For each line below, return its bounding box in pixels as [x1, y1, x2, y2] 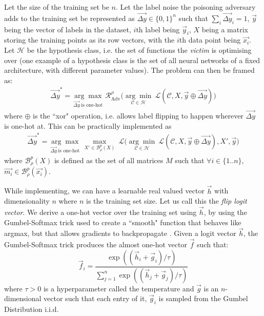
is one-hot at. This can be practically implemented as [4, 120, 172, 131]
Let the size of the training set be [4, 2, 109, 12]
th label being [136, 24, 180, 34]
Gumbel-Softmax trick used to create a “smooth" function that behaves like [4, 216, 241, 227]
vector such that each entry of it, [44, 293, 147, 304]
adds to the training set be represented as [4, 12, 135, 23]
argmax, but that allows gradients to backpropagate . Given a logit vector [4, 228, 236, 239]
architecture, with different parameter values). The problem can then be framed [4, 65, 255, 75]
